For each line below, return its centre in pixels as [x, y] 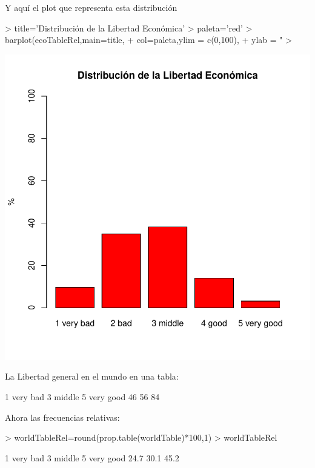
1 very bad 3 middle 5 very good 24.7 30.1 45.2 [92, 457]
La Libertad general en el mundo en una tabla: [92, 376]
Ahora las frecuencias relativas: [62, 417]
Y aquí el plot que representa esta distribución [91, 7]
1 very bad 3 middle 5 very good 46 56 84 [82, 396]
